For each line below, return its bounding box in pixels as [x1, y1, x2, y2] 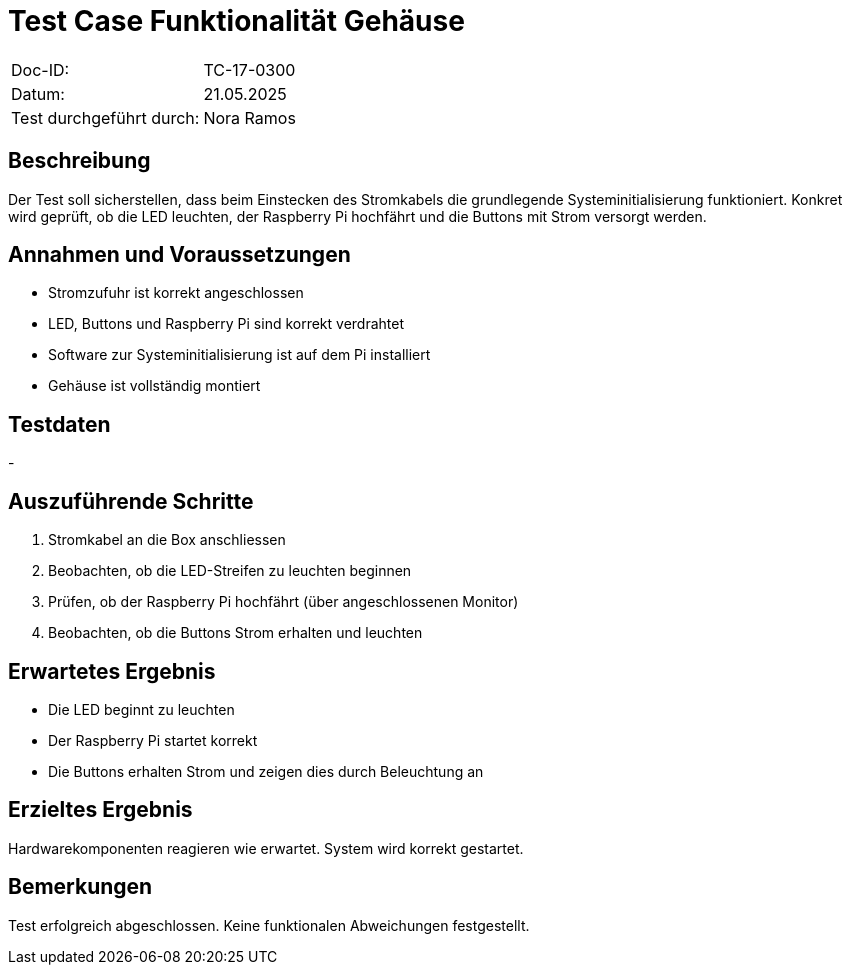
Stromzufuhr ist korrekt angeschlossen [48, 284, 304, 302]
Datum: [11, 83, 65, 104]
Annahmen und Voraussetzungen [8, 242, 351, 268]
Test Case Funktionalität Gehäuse [8, 4, 465, 38]
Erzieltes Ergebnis [8, 797, 193, 823]
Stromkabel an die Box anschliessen [48, 531, 286, 549]
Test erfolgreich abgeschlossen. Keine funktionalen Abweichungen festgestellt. [8, 916, 530, 934]
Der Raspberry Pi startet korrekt [48, 731, 258, 749]
